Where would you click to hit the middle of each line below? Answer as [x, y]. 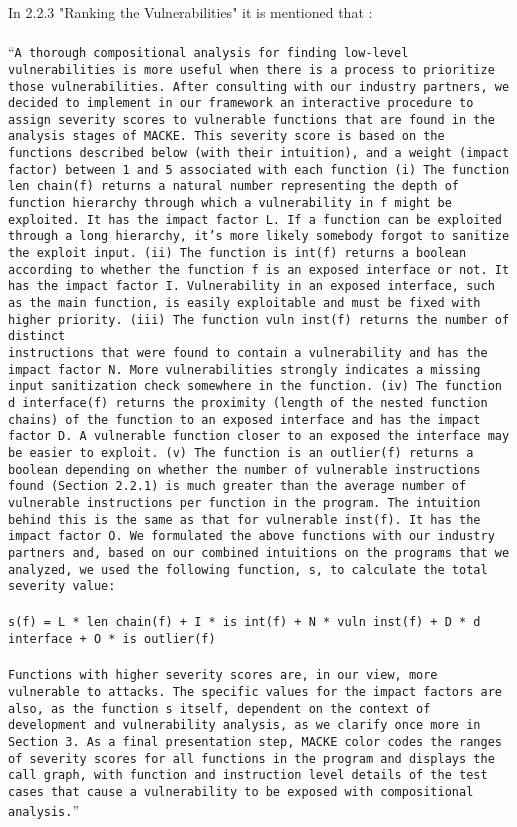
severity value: [62, 586]
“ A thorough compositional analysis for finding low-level [208, 51]
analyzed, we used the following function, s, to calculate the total [248, 569]
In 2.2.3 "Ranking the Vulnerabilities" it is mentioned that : [190, 12]
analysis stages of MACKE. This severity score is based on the [226, 136]
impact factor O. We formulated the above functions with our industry [251, 536]
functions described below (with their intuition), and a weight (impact [259, 153]
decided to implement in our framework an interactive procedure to [241, 103]
